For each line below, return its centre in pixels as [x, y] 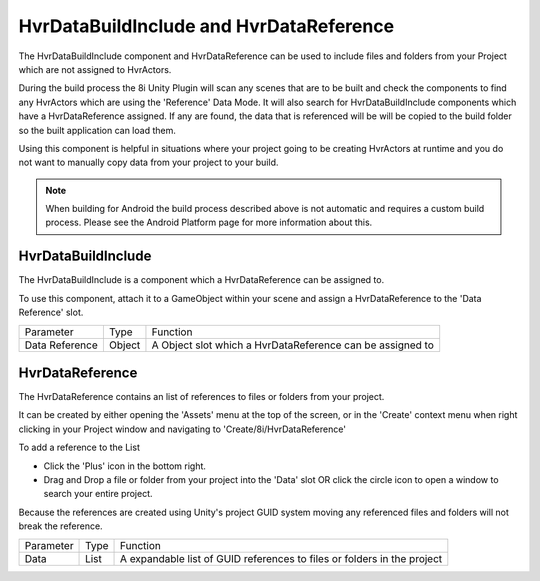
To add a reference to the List [79, 447]
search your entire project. [98, 494]
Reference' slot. [51, 312]
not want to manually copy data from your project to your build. [148, 162]
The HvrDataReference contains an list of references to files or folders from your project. [201, 397]
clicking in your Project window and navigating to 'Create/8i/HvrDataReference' [182, 429]
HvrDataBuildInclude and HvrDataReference [206, 26]
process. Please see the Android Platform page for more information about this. [209, 222]
